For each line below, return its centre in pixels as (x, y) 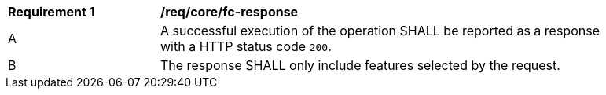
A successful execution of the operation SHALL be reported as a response (380, 31)
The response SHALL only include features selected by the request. (360, 65)
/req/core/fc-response (230, 12)
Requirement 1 (51, 12)
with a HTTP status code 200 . (246, 46)
